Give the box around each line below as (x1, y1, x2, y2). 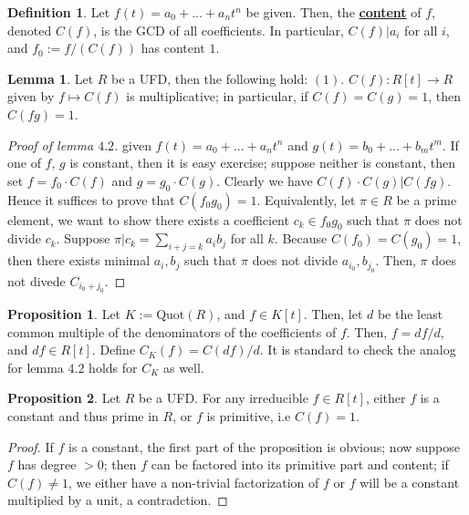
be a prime (396, 190, 457, 209)
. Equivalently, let (256, 190, 356, 209)
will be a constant (360, 472, 460, 491)
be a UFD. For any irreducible (139, 388, 308, 407)
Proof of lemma (7, 135, 94, 154)
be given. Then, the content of (245, 3, 422, 21)
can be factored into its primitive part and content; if (151, 455, 449, 474)
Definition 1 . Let (7, 3, 110, 21)
